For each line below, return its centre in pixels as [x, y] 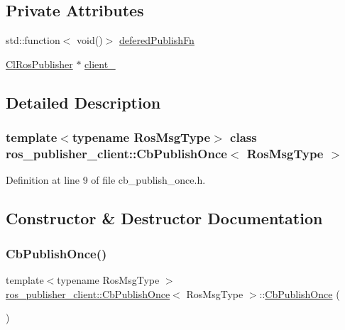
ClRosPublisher [39, 64]
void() [90, 40]
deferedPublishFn [157, 40]
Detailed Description [83, 102]
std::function [33, 40]
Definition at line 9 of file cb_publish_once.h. [106, 180]
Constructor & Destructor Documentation [164, 218]
